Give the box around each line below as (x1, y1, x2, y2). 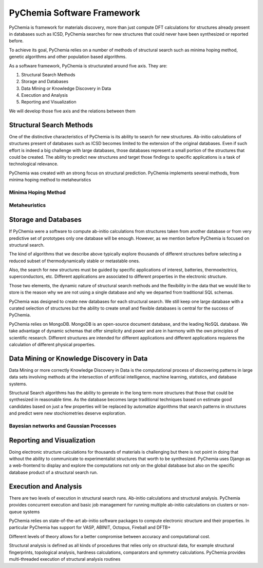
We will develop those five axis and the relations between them (9, 108, 136, 114)
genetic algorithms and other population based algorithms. (9, 54, 127, 60)
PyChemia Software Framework (9, 7, 140, 18)
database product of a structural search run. (9, 469, 98, 475)
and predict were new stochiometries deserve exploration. (9, 410, 126, 416)
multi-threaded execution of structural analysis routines (9, 556, 121, 562)
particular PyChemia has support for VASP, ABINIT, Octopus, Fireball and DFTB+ (9, 525, 171, 530)
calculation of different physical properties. (9, 341, 95, 347)
